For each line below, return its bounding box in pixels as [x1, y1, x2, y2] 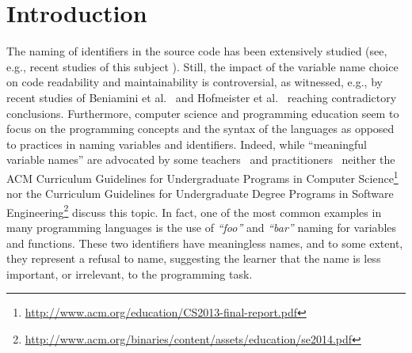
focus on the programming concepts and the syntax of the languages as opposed [6, 120, 395, 137]
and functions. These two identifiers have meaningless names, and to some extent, [6, 234, 403, 251]
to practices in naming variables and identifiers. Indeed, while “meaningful [6, 135, 367, 152]
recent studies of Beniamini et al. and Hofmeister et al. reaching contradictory [6, 89, 397, 105]
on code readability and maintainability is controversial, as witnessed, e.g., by [6, 74, 383, 90]
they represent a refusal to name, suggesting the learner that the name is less [6, 250, 381, 267]
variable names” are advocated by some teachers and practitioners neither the [6, 151, 395, 168]
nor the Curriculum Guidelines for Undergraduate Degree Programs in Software [6, 185, 394, 202]
